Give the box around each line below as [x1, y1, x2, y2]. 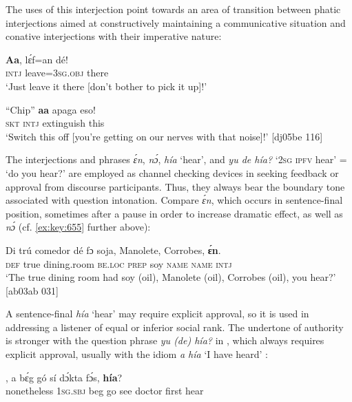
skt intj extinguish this [6, 116, 105, 130]
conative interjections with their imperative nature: [6, 29, 222, 43]
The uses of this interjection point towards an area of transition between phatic [6, 2, 341, 16]
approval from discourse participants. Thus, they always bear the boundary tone [6, 179, 345, 193]
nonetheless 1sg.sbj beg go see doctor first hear [6, 383, 204, 398]
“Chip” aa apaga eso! [6, 102, 96, 116]
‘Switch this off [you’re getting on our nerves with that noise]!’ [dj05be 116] [6, 129, 323, 143]
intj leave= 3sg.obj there [6, 65, 109, 80]
